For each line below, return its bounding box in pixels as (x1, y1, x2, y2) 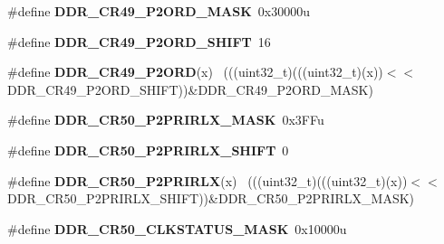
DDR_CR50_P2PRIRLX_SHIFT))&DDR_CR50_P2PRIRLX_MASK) (7, 189, 415, 208)
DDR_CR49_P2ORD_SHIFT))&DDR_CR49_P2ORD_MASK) (7, 80, 373, 99)
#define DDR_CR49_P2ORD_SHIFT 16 (7, 32, 271, 51)
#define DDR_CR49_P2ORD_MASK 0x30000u (7, 2, 310, 20)
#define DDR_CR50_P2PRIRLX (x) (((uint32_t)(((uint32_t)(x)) (7, 171, 408, 190)
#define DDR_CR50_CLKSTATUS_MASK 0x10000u (7, 219, 347, 238)
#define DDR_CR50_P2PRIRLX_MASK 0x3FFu (7, 110, 324, 129)
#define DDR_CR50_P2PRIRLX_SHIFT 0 (7, 140, 289, 159)
